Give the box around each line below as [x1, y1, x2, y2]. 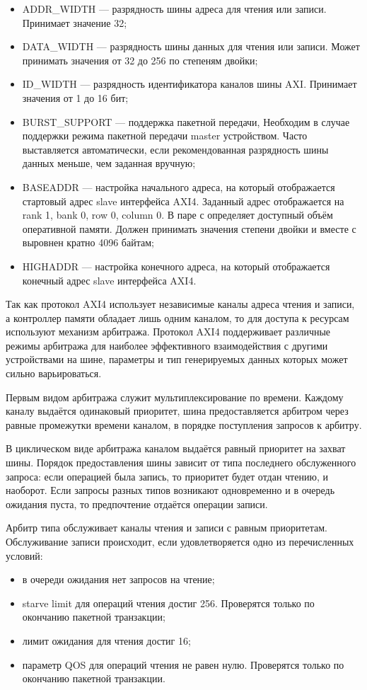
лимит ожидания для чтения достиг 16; [22, 633, 191, 648]
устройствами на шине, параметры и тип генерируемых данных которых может [6, 352, 348, 367]
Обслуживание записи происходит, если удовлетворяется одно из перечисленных [6, 534, 354, 548]
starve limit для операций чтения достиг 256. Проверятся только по [22, 595, 315, 610]
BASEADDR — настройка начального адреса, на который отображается [22, 179, 335, 194]
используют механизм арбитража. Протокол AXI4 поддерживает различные [6, 324, 331, 339]
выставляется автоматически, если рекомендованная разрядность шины [22, 142, 329, 156]
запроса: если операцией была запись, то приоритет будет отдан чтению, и [6, 468, 328, 483]
